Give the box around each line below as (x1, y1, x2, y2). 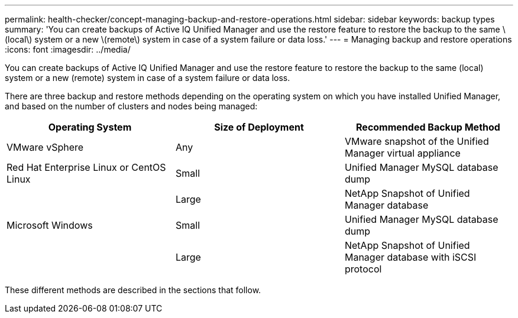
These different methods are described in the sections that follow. (5, 285, 261, 295)
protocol (344, 263, 382, 275)
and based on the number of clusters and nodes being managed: (5, 101, 258, 111)
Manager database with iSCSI (344, 251, 477, 263)
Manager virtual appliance (344, 147, 461, 159)
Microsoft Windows (7, 219, 93, 231)
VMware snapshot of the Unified (344, 135, 489, 147)
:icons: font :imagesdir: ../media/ (5, 44, 131, 54)
